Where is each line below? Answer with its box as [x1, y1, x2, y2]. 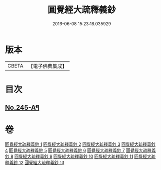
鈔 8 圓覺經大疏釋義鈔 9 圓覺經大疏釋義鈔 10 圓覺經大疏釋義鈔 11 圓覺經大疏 [5, 153, 156, 159]
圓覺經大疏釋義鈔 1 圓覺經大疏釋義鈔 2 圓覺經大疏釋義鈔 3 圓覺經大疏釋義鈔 [5, 141, 156, 147]
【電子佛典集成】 [28, 63, 67, 69]
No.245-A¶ [5, 103, 40, 112]
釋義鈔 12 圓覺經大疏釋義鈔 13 [5, 160, 65, 166]
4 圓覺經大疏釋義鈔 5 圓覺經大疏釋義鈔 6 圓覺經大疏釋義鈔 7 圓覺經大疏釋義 [5, 148, 156, 153]
